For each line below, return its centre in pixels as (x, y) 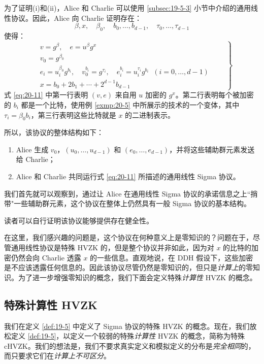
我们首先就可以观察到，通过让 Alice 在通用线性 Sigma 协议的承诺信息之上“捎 (131, 193)
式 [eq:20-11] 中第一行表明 (46, 95)
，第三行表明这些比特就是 (73, 114)
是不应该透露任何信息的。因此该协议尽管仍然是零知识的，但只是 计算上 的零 (128, 267)
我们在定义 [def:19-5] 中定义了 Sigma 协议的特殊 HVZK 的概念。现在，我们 (127, 326)
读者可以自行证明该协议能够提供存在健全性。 (79, 220)
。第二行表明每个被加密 (214, 95)
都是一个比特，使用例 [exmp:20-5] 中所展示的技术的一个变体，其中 (130, 104)
